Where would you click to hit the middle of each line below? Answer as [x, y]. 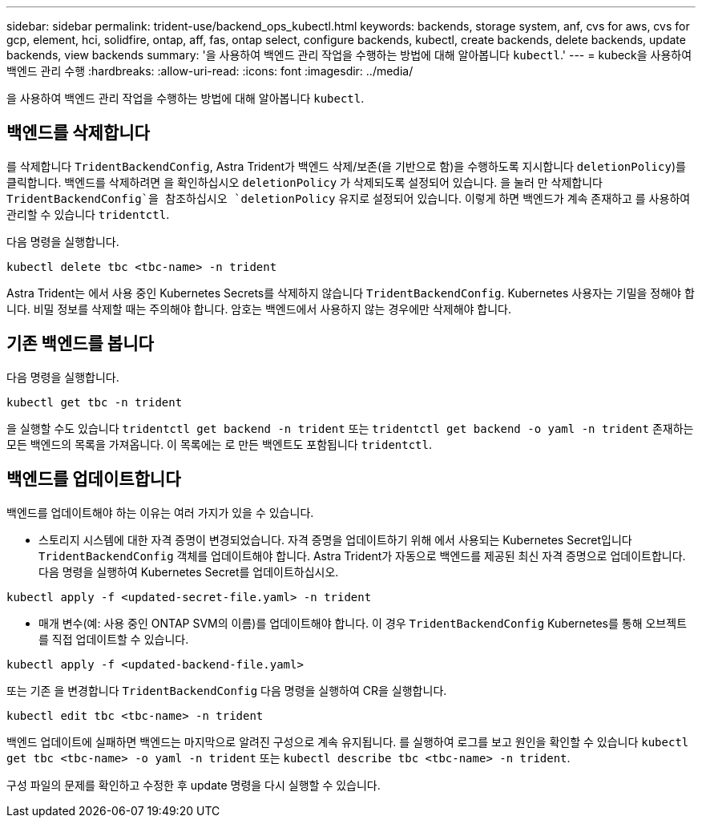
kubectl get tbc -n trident [95, 402]
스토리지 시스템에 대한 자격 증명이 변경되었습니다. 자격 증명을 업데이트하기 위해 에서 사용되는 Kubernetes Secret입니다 [335, 539]
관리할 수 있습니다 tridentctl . [88, 214]
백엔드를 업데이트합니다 [94, 479]
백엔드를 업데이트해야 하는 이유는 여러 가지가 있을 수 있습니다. [160, 512]
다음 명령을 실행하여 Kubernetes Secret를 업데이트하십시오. [189, 572]
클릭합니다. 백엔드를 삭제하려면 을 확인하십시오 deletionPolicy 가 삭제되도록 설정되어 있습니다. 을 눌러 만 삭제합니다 [305, 182]
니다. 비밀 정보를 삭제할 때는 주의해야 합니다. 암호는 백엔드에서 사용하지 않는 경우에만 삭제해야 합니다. [259, 309]
